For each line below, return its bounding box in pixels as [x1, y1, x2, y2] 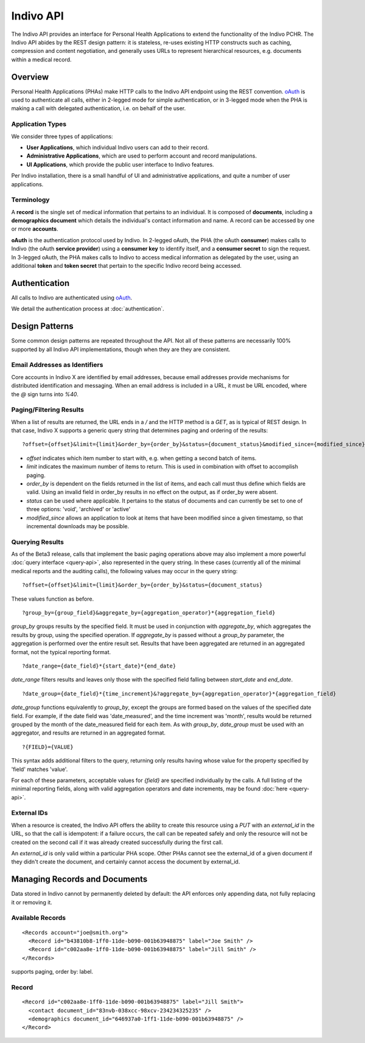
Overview [11, 72, 49, 82]
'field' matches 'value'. [11, 766, 68, 773]
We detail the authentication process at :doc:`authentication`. [11, 305, 164, 313]
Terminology [11, 195, 50, 204]
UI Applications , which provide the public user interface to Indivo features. [26, 161, 214, 168]
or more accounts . [11, 225, 58, 232]
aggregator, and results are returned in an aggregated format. [11, 729, 166, 736]
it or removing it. [11, 898, 53, 906]
